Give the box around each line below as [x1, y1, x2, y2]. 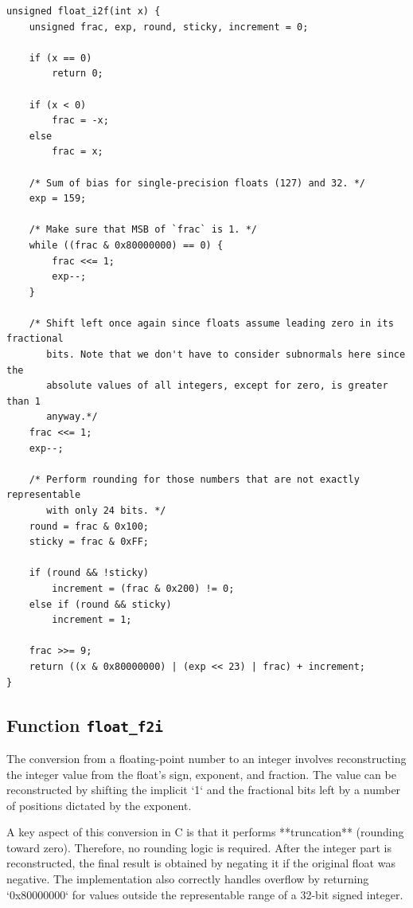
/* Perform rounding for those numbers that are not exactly [29, 473, 360, 485]
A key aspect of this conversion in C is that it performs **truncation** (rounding [6, 824, 404, 840]
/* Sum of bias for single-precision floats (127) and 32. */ [29, 177, 366, 189]
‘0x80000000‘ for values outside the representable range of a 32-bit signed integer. [6, 886, 403, 902]
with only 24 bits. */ [46, 505, 166, 516]
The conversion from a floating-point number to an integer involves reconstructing [6, 749, 407, 766]
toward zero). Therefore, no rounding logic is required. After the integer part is [6, 839, 392, 855]
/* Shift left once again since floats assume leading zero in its [29, 317, 394, 329]
